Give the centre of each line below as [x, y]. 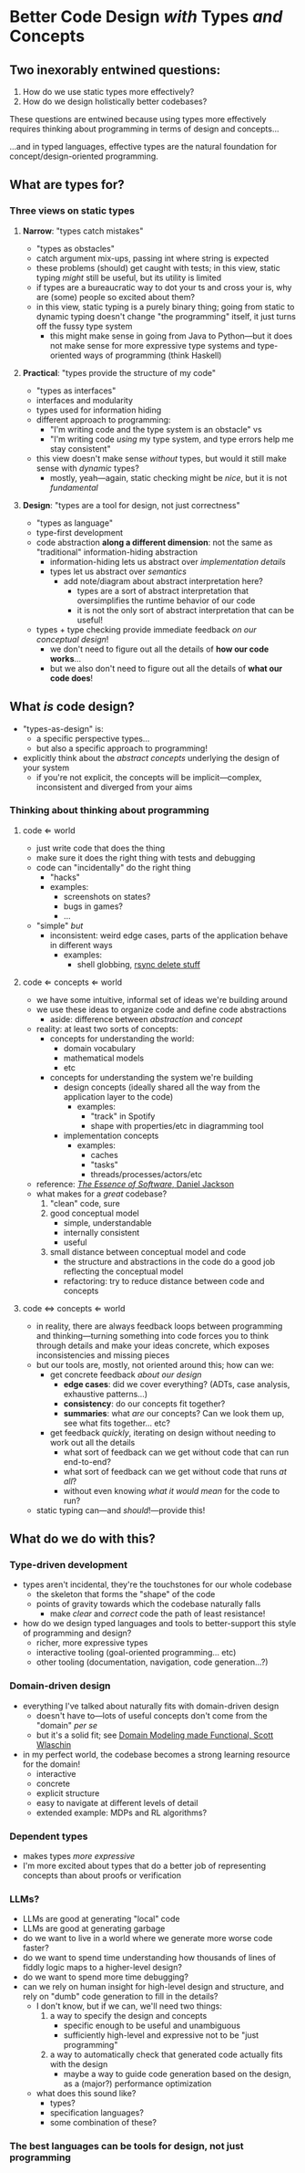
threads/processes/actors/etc [147, 1174]
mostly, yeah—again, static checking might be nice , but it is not [168, 477]
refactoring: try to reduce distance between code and [164, 1280]
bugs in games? [93, 906]
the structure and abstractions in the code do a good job [169, 1261]
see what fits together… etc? [117, 1423]
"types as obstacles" [76, 248]
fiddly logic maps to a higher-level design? [102, 1968]
